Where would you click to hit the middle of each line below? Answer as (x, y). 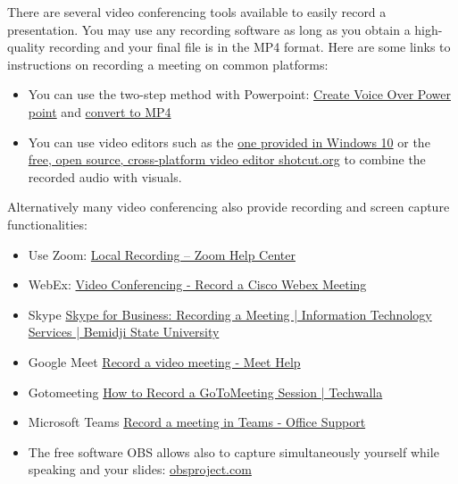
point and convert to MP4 (100, 111)
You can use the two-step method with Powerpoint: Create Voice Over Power (239, 94)
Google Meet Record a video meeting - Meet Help (164, 361)
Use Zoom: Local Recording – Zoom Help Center (162, 254)
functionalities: (47, 224)
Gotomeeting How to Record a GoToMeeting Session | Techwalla (205, 392)
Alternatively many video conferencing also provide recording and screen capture (229, 207)
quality (26, 47)
